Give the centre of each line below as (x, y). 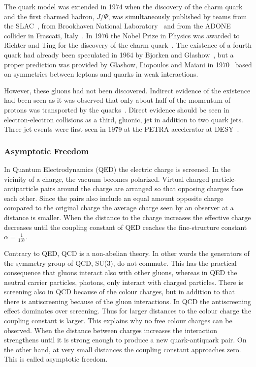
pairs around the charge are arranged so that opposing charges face (142, 188)
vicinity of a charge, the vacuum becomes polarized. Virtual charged (107, 179)
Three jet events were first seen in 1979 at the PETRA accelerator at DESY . (122, 129)
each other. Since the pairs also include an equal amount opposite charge (114, 198)
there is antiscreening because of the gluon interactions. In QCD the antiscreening (128, 301)
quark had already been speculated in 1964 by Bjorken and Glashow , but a (119, 54)
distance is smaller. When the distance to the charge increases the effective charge (128, 217)
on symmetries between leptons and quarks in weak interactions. (101, 74)
